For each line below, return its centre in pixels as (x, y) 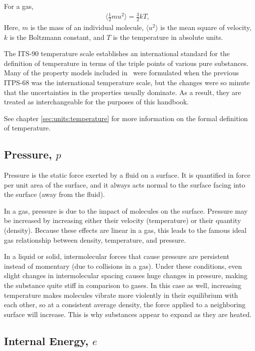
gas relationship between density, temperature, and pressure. (95, 239)
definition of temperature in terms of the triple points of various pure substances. (126, 63)
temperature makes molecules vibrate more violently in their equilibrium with (121, 295)
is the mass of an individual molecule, (87, 27)
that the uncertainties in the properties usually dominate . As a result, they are (123, 92)
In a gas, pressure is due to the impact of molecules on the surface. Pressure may (126, 210)
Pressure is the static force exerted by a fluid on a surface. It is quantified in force (127, 175)
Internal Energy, (46, 340)
